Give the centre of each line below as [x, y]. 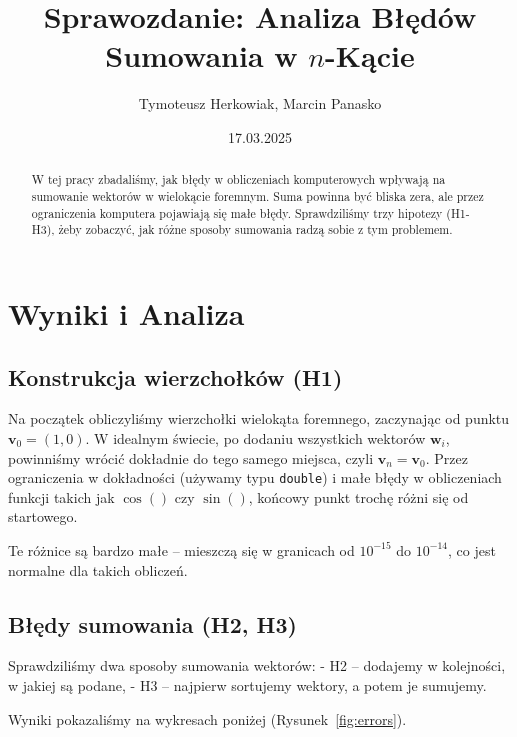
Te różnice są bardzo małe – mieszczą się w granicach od [181, 549]
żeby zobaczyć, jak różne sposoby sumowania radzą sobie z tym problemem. [255, 229]
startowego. [43, 516]
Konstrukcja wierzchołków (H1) [175, 376]
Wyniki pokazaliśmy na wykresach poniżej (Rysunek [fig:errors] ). [207, 718]
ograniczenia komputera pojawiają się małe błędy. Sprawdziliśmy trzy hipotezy [237, 212]
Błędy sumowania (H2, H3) [152, 623]
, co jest [471, 549]
